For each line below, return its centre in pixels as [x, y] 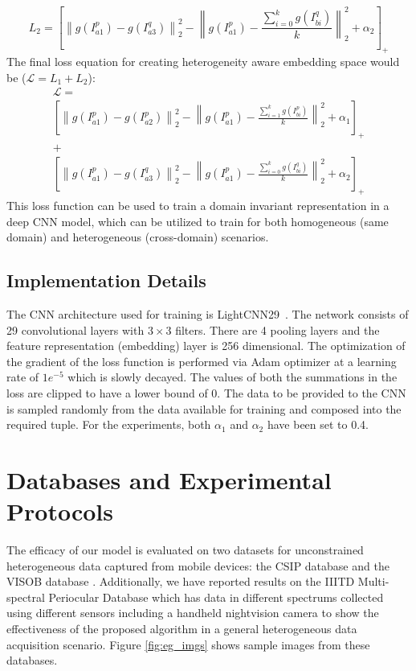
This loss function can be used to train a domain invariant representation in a [198, 206]
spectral [26, 597]
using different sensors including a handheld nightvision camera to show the [193, 613]
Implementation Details [106, 280]
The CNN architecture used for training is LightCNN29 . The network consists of [208, 314]
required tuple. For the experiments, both [109, 424]
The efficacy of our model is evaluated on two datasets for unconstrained [185, 550]
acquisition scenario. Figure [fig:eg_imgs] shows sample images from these [188, 644]
